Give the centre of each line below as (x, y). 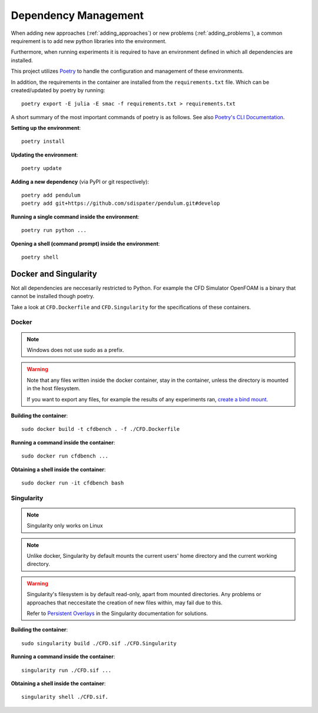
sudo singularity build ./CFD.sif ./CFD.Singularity (99, 643)
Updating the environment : (45, 155)
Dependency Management (77, 15)
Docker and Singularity (54, 274)
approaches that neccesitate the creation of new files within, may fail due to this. (125, 603)
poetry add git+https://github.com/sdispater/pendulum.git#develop (121, 203)
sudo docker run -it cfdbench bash (73, 483)
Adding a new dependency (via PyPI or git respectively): (80, 181)
